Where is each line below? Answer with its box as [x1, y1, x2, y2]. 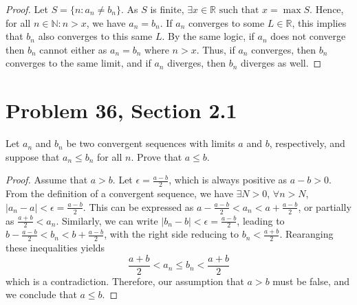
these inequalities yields [6, 240, 105, 255]
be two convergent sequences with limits [66, 136, 235, 150]
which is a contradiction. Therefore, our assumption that [6, 273, 244, 288]
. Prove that [131, 149, 182, 163]
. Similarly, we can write [56, 213, 158, 227]
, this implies [292, 15, 347, 30]
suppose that [6, 149, 60, 163]
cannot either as [39, 42, 107, 56]
